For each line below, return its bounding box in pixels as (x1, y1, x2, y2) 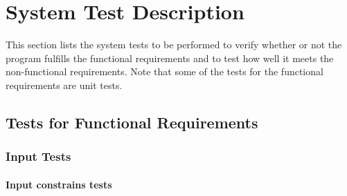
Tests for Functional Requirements (6, 111, 258, 133)
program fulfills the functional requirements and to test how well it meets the (6, 50, 334, 65)
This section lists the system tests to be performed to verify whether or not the (6, 37, 342, 52)
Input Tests (6, 148, 71, 165)
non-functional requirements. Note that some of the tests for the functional (6, 64, 323, 79)
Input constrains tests (6, 177, 112, 191)
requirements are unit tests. (6, 77, 123, 92)
